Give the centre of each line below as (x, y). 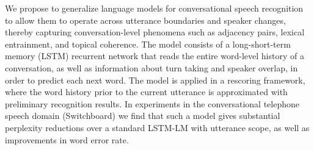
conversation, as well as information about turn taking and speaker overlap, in (152, 67)
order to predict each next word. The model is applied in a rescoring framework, (155, 80)
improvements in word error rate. (67, 139)
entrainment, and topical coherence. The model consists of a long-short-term (148, 44)
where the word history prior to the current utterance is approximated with (146, 92)
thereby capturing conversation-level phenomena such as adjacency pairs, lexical (155, 32)
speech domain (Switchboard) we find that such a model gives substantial (143, 116)
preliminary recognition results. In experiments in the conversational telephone (152, 103)
